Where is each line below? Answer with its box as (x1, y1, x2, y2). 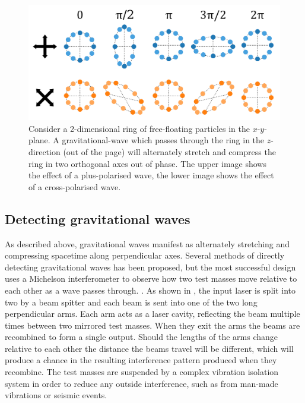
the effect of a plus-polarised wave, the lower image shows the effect (28, 169, 274, 181)
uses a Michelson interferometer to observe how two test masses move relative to (5, 272, 297, 285)
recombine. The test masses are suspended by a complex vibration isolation (5, 366, 279, 378)
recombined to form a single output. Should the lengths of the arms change (5, 330, 278, 343)
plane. (28, 134, 50, 146)
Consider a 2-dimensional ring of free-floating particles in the (28, 122, 250, 134)
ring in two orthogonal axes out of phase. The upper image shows (28, 157, 266, 169)
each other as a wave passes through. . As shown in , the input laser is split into (5, 284, 296, 296)
